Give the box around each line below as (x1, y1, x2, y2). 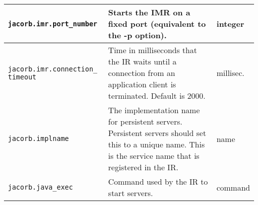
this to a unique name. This (108, 138, 205, 150)
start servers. (108, 187, 153, 199)
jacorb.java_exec (8, 183, 73, 191)
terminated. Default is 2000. (108, 90, 206, 101)
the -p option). (108, 29, 167, 41)
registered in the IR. (108, 161, 179, 173)
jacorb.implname (8, 135, 69, 142)
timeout (8, 72, 37, 81)
